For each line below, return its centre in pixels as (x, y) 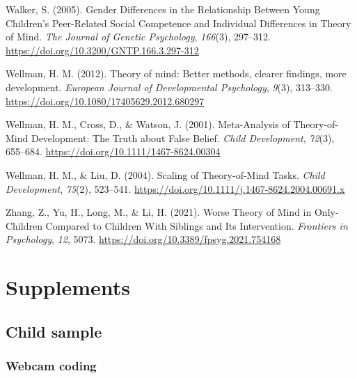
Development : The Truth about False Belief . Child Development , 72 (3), (183, 137)
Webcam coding (51, 365)
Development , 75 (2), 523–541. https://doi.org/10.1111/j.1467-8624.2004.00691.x (175, 188)
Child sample (54, 331)
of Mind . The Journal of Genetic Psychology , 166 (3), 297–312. (138, 37)
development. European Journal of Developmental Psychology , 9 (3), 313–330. (169, 87)
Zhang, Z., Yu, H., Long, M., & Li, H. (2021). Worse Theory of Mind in (159, 212)
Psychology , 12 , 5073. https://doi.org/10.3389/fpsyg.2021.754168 (143, 239)
